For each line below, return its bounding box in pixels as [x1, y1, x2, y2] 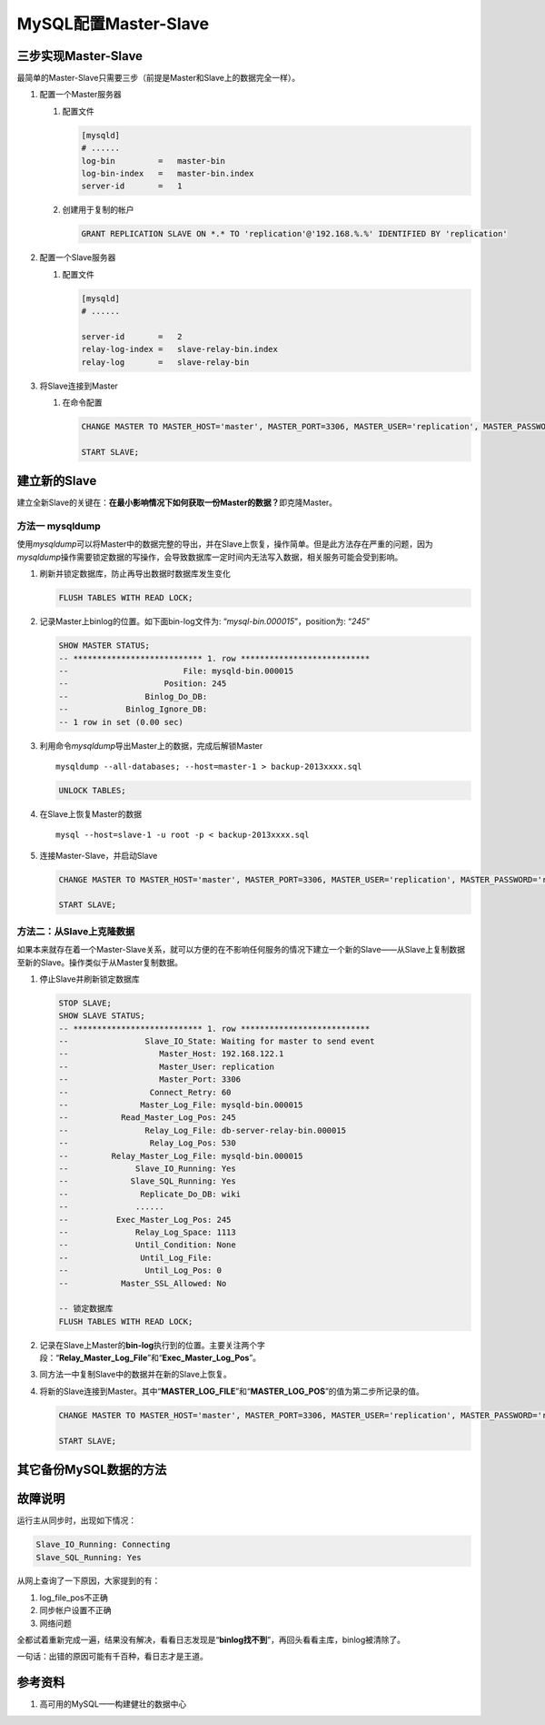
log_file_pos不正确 [39, 1592, 109, 1603]
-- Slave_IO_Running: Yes [58, 1164, 236, 1174]
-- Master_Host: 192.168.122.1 [58, 1049, 284, 1059]
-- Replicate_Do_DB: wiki [58, 1188, 241, 1199]
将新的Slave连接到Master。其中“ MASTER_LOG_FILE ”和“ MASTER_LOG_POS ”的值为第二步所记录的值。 [39, 1386, 424, 1397]
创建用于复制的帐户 [62, 205, 134, 216]
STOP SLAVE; [58, 997, 113, 1008]
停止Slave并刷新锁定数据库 [39, 973, 140, 984]
